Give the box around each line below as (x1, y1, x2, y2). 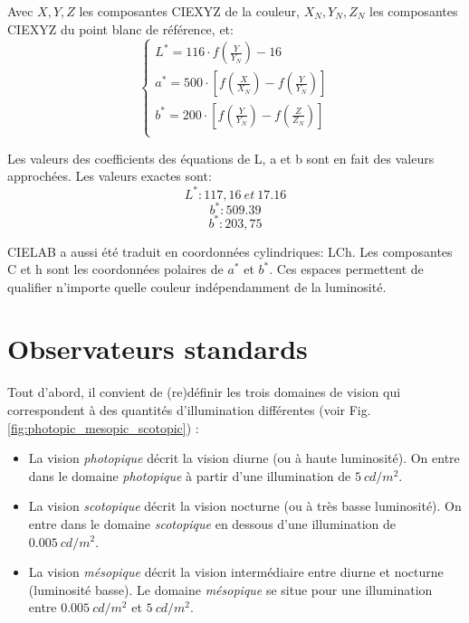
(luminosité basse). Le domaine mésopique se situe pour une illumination (28, 580, 433, 599)
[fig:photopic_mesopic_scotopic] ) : (7, 418, 199, 437)
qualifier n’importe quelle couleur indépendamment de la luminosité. (7, 277, 387, 296)
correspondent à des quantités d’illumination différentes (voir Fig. (7, 401, 371, 419)
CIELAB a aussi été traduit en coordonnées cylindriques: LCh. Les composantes (7, 241, 453, 260)
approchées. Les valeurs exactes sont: (7, 166, 212, 185)
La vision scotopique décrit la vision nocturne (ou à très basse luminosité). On (28, 496, 462, 515)
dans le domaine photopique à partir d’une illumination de (28, 466, 351, 485)
